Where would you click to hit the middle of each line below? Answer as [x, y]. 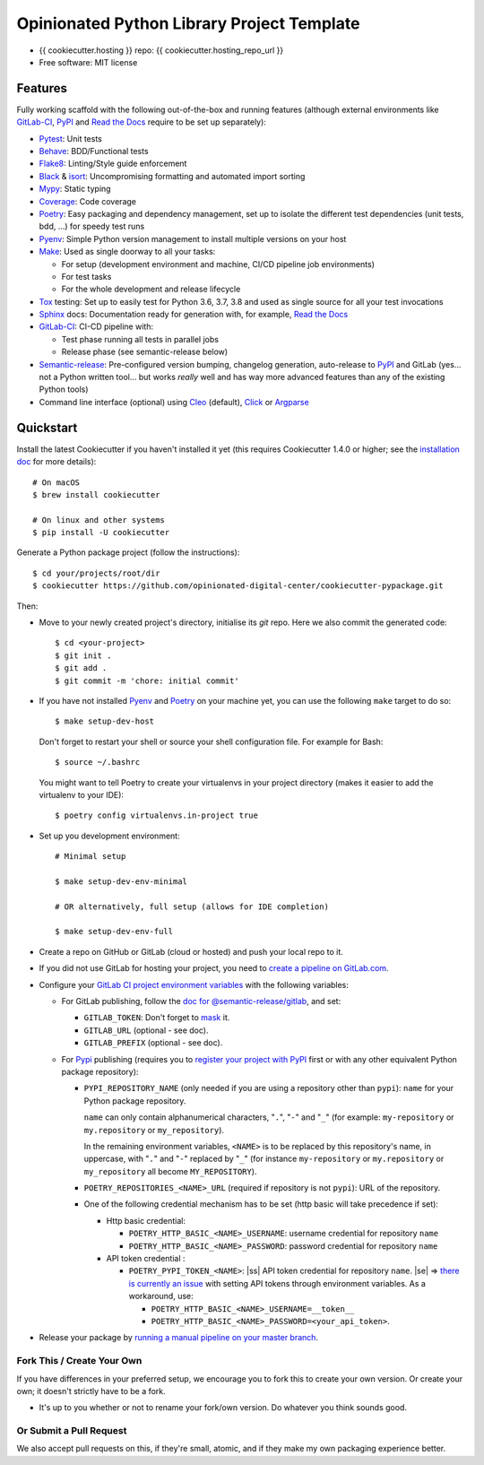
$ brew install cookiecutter [96, 494]
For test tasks [86, 276]
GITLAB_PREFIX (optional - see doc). [153, 1043]
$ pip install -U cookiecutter [101, 533]
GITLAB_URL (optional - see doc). [146, 1030]
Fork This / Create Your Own [79, 1361]
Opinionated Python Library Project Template [188, 23]
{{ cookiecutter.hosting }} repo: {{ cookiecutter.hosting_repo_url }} [161, 50]
